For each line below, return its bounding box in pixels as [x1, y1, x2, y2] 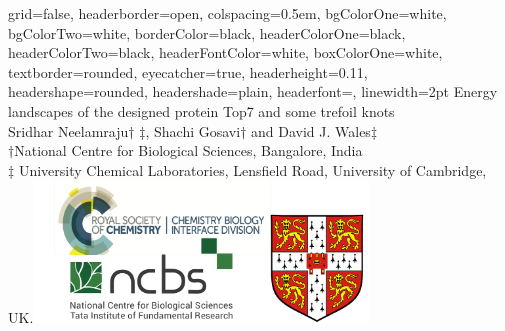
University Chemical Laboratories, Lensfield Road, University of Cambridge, [18, 159, 487, 180]
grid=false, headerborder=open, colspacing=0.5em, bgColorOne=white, [8, 3, 447, 23]
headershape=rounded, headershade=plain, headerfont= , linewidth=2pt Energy [8, 81, 498, 102]
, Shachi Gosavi [145, 120, 241, 141]
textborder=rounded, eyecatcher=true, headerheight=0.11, [8, 61, 368, 82]
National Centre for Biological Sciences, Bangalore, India [14, 140, 363, 161]
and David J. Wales [251, 120, 371, 141]
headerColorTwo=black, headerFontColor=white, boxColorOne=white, [8, 42, 443, 63]
